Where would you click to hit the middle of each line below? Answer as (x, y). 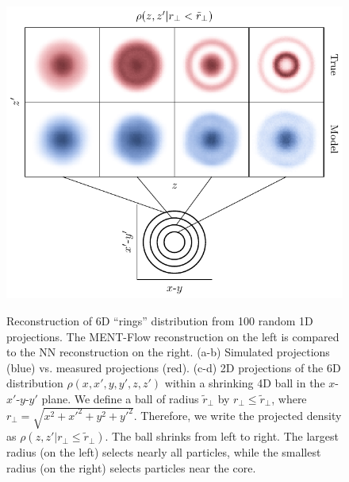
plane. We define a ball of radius (120, 399)
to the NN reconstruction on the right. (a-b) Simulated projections (168, 352)
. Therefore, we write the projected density (238, 415)
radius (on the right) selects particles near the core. (131, 467)
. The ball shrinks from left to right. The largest (222, 436)
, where (289, 399)
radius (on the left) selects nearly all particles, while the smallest (164, 452)
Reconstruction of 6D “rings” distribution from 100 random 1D (160, 321)
